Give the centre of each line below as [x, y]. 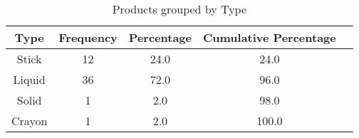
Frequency [88, 37]
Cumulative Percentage [269, 37]
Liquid [29, 79]
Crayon [30, 121]
